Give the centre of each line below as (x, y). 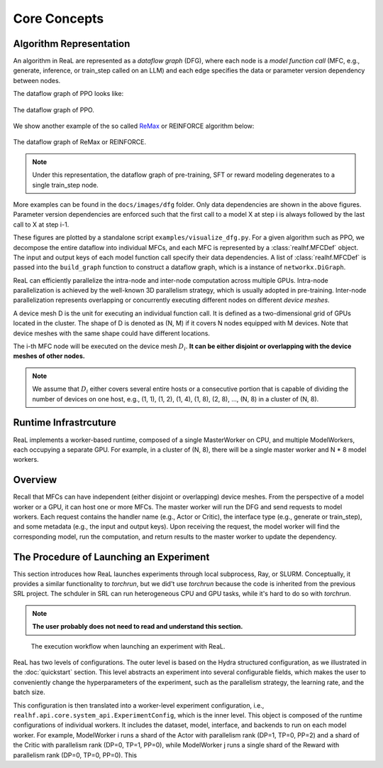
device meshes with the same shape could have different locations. (112, 333)
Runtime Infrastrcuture (65, 423)
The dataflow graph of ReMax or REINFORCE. (80, 142)
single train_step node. (65, 185)
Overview (35, 480)
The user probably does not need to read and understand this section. (138, 627)
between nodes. (37, 80)
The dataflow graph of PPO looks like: (68, 94)
